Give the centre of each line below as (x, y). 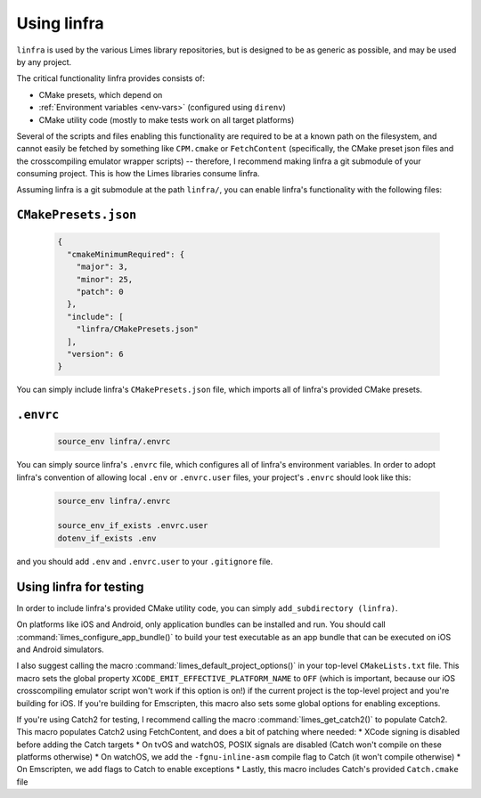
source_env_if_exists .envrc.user (133, 526)
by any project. (44, 61)
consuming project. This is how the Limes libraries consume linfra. (138, 174)
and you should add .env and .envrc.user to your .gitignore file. (145, 561)
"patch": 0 (100, 292)
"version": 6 (95, 354)
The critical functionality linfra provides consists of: (110, 78)
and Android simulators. (60, 649)
